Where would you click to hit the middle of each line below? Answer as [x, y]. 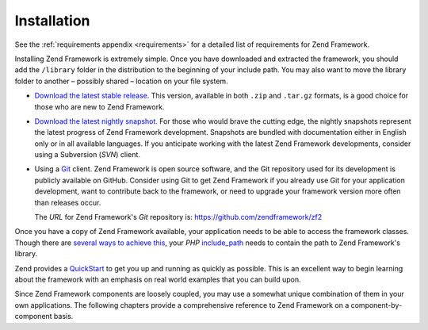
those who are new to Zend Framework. [99, 106]
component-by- [376, 305]
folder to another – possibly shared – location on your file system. [122, 81]
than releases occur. [68, 202]
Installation [52, 21]
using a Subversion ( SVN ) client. [87, 155]
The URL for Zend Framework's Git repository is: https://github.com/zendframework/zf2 [178, 217]
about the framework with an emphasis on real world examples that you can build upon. [158, 279]
